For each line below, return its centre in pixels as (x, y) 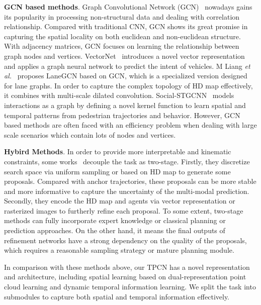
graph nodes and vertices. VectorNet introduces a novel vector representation (124, 56)
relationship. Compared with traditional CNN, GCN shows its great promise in (126, 26)
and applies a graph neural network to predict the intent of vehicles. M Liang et (127, 66)
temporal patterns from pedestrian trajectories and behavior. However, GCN (122, 115)
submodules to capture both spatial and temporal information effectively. (117, 296)
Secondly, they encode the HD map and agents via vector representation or (120, 201)
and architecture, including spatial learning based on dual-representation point (125, 277)
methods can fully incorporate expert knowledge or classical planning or (115, 220)
